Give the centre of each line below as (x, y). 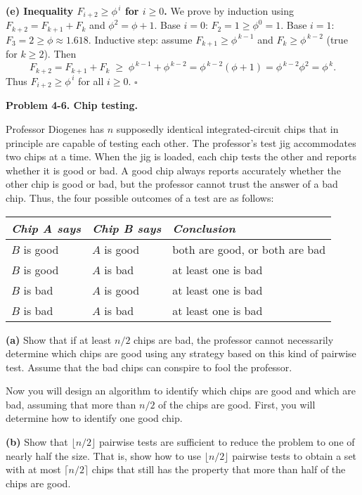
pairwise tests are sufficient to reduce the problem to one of (227, 442)
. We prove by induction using (229, 11)
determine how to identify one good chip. (94, 418)
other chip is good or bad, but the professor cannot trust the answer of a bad (172, 184)
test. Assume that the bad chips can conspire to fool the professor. (149, 367)
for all (91, 81)
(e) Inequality (40, 11)
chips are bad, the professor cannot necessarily (234, 339)
